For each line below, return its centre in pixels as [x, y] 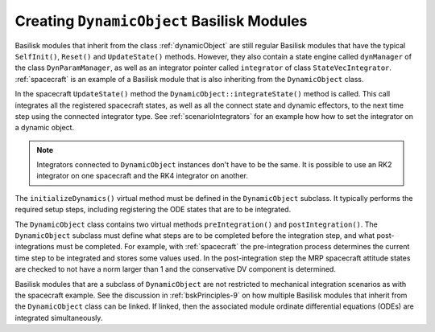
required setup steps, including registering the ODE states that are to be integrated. [153, 210]
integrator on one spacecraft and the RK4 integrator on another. [143, 176]
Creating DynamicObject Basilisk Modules [161, 21]
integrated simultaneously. [59, 318]
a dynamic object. [45, 128]
